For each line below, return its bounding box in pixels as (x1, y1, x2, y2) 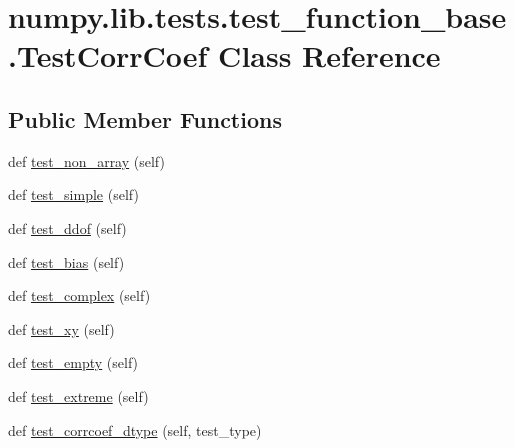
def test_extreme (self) (8, 385, 149, 406)
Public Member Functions (8, 103, 282, 134)
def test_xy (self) (8, 318, 115, 339)
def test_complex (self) (8, 285, 151, 306)
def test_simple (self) (8, 184, 139, 205)
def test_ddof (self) (8, 217, 127, 238)
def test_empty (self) (8, 352, 139, 373)
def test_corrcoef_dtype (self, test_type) (8, 419, 262, 440)
